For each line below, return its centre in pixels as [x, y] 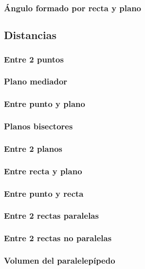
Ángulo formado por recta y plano [73, 8]
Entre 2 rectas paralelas [51, 216]
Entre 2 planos [33, 148]
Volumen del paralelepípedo [60, 260]
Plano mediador [36, 81]
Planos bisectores [38, 126]
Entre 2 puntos [34, 59]
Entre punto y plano [45, 104]
